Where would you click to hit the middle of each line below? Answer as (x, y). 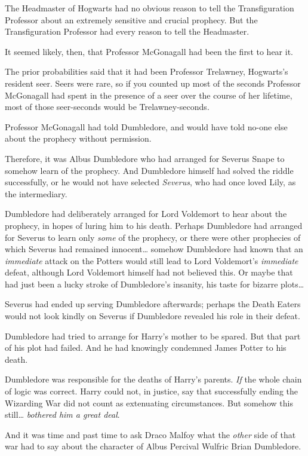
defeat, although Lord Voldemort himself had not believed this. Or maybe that (149, 272)
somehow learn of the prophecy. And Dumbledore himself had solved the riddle (149, 170)
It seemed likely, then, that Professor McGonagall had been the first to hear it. (149, 51)
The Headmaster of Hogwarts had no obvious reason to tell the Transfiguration (150, 8)
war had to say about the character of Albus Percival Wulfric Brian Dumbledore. (153, 446)
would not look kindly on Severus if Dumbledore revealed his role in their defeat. (153, 316)
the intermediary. (36, 193)
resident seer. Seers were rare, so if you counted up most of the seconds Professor (153, 83)
